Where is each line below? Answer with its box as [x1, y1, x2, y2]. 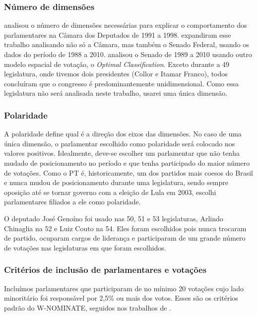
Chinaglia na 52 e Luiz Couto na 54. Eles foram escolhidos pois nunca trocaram [4, 223, 247, 233]
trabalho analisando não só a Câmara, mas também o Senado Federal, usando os [4, 39, 249, 50]
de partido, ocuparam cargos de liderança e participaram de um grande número [4, 233, 246, 243]
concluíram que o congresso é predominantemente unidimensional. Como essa [4, 78, 239, 88]
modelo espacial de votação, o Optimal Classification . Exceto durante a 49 [4, 59, 230, 69]
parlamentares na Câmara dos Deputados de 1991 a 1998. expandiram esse [4, 29, 231, 40]
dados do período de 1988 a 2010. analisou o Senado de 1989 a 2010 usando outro [4, 49, 252, 59]
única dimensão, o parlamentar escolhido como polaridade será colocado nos [4, 138, 235, 148]
